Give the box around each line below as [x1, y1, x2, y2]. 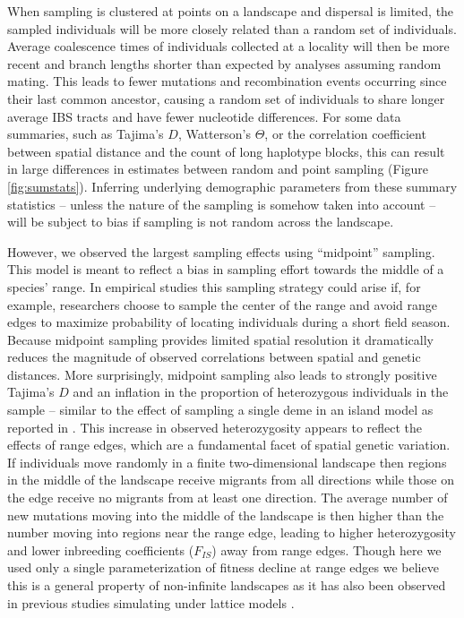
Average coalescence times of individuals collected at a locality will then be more [7, 37, 450, 56]
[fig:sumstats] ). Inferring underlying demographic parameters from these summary [7, 176, 458, 195]
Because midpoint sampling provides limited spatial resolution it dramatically [7, 330, 434, 348]
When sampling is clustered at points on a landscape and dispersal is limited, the [7, 2, 454, 20]
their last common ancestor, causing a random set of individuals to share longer [7, 89, 445, 107]
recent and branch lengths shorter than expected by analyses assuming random [7, 54, 442, 73]
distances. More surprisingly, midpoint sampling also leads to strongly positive [7, 365, 437, 383]
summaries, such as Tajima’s [7, 124, 164, 143]
